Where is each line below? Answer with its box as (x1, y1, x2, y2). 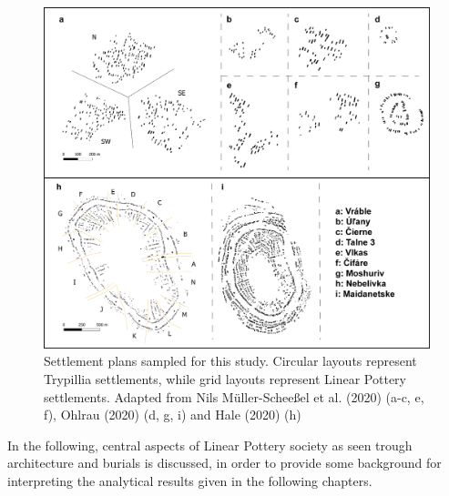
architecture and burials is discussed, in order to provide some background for (7, 453, 442, 472)
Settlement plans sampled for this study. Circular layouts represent (44, 351, 417, 370)
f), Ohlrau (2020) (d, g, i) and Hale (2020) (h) (44, 405, 301, 424)
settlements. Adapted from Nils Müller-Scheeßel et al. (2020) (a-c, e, (44, 387, 424, 406)
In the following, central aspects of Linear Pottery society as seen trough (7, 435, 413, 454)
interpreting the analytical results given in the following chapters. (7, 471, 372, 490)
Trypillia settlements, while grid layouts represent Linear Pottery (44, 369, 406, 388)
